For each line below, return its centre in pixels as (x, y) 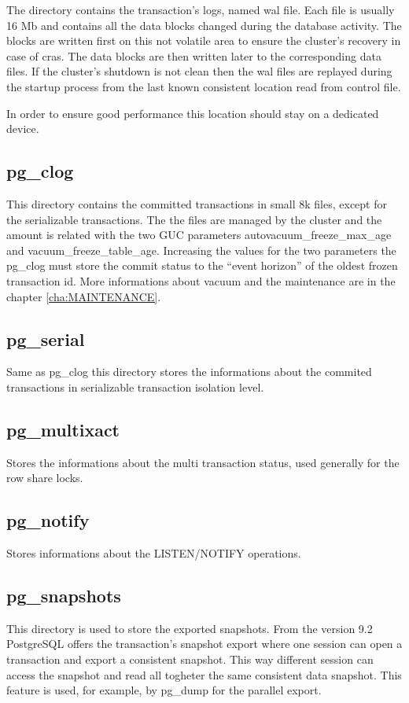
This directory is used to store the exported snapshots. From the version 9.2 (190, 628)
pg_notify (48, 520)
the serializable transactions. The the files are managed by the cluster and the (194, 219)
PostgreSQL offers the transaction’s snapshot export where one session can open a (204, 644)
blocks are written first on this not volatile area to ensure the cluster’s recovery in (204, 40)
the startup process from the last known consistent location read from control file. (204, 86)
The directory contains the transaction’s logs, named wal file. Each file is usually (201, 9)
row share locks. (45, 478)
